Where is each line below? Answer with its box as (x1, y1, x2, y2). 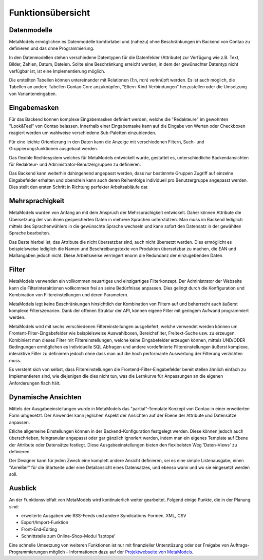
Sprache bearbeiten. (9, 230, 51, 236)
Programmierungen (9, 549, 48, 555)
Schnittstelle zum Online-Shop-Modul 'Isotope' (21, 533, 115, 539)
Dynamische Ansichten (9, 393, 82, 401)
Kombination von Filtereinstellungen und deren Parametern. (9, 292, 129, 298)
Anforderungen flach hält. (9, 380, 61, 386)
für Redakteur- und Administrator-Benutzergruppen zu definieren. (9, 161, 141, 168)
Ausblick (9, 484, 37, 492)
